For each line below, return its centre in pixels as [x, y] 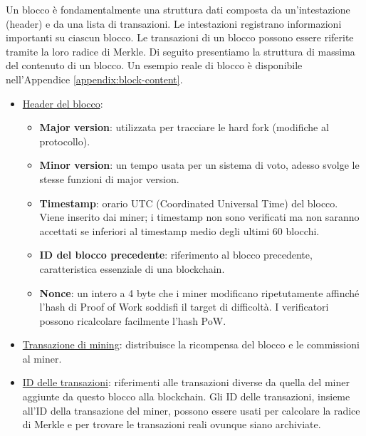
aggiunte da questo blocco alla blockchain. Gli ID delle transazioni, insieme [186, 396]
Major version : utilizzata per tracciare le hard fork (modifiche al [184, 127]
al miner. [42, 358]
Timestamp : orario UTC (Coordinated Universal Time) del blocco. [189, 203]
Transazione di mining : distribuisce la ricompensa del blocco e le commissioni [191, 344]
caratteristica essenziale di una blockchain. [132, 268]
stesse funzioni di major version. [109, 178]
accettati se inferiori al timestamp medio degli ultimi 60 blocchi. [179, 230]
